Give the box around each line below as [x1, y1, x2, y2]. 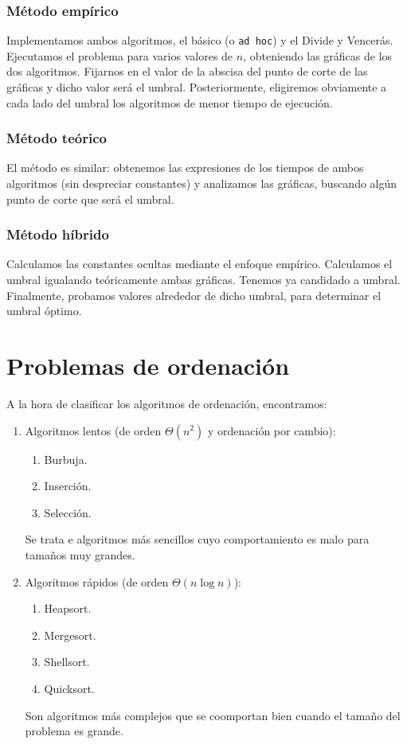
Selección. [44, 504, 92, 520]
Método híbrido [6, 224, 109, 244]
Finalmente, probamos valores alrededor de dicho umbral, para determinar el [6, 286, 382, 303]
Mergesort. [44, 626, 96, 643]
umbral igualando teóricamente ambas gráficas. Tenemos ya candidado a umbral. [6, 271, 401, 288]
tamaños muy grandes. [25, 546, 135, 563]
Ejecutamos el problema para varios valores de [6, 47, 233, 64]
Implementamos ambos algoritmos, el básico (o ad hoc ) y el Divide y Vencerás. [6, 32, 393, 49]
